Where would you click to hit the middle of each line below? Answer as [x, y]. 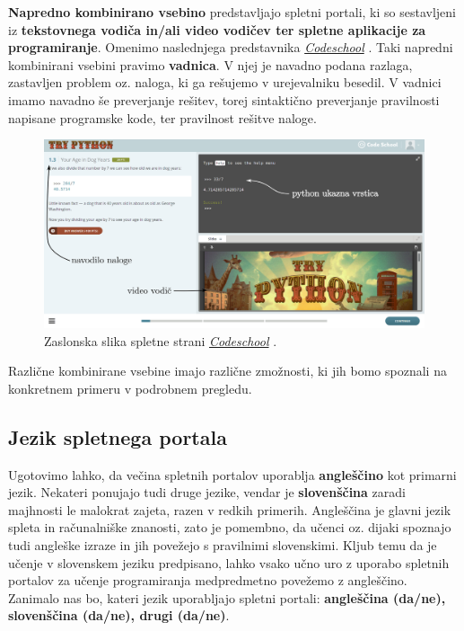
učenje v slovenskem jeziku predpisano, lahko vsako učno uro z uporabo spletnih [229, 562]
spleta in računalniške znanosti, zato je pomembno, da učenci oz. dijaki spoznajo [230, 527]
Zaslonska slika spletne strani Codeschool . [161, 340]
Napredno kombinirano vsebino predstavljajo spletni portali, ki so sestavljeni [232, 12]
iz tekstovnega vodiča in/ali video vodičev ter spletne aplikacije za [217, 29]
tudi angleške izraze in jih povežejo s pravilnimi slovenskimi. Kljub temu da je [223, 545]
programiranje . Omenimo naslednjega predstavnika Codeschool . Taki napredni [231, 47]
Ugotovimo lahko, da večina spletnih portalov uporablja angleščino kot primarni [232, 474]
